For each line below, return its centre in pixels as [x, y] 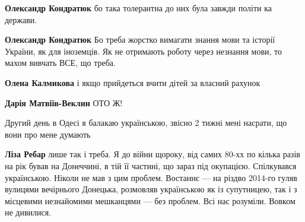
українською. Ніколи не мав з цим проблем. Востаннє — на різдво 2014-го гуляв [151, 177]
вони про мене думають [48, 134]
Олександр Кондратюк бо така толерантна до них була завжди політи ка [139, 8]
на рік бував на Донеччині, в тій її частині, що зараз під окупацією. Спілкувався [151, 165]
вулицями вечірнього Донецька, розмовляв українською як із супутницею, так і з [151, 189]
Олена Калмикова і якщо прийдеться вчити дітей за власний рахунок [133, 82]
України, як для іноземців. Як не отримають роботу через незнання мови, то [143, 51]
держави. [21, 19]
